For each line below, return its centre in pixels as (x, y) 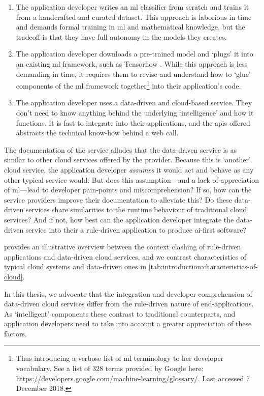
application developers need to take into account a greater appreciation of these (128, 323)
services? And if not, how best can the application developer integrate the (119, 219)
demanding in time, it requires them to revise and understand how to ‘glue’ (133, 74)
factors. (15, 333)
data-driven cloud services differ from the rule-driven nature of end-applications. (129, 304)
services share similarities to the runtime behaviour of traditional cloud (136, 209)
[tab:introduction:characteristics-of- (203, 266)
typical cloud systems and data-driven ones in (75, 266)
